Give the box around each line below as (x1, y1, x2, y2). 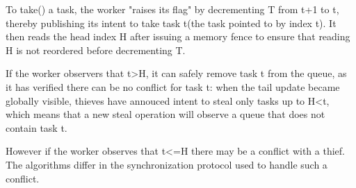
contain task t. (6, 120, 67, 135)
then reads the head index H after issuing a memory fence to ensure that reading (6, 29, 350, 44)
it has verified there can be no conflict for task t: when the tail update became (6, 79, 340, 94)
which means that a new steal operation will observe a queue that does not (6, 107, 325, 121)
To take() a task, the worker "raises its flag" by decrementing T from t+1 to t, (6, 2, 339, 16)
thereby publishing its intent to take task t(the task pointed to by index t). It (6, 15, 337, 30)
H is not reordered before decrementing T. (6, 42, 186, 57)
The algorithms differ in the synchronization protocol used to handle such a (6, 157, 327, 171)
